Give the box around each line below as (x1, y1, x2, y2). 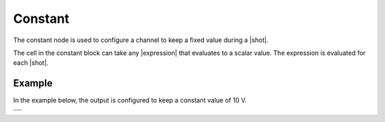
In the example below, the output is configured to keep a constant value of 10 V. (13, 96, 247, 105)
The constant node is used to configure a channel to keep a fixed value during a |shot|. (13, 36, 269, 44)
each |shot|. (13, 59, 49, 67)
